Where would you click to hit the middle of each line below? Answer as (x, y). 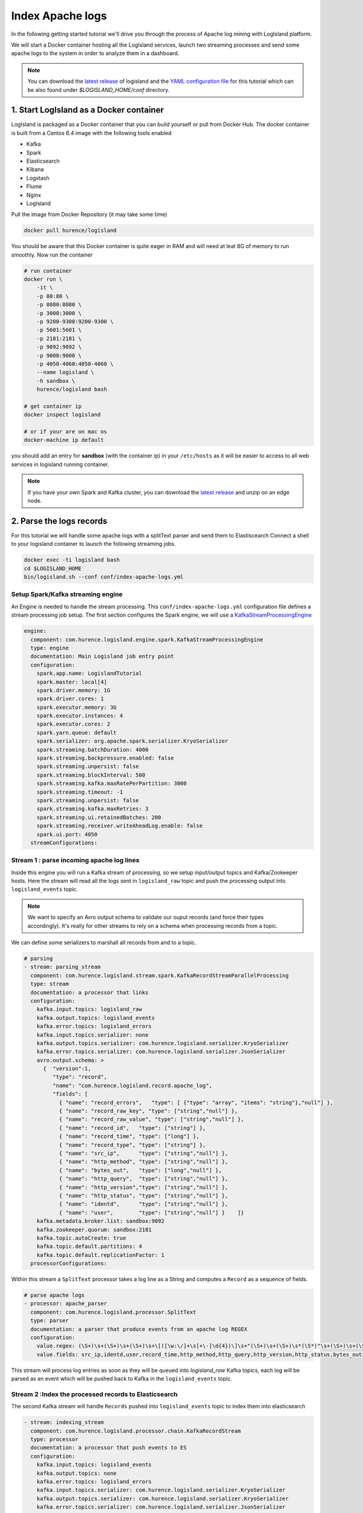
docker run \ (43, 279)
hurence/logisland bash (72, 389)
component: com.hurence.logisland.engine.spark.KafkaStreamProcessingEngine (147, 639)
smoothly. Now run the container (52, 255)
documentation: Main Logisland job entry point (102, 656)
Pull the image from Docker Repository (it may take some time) (89, 214)
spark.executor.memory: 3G (77, 707)
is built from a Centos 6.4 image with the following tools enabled (91, 133)
